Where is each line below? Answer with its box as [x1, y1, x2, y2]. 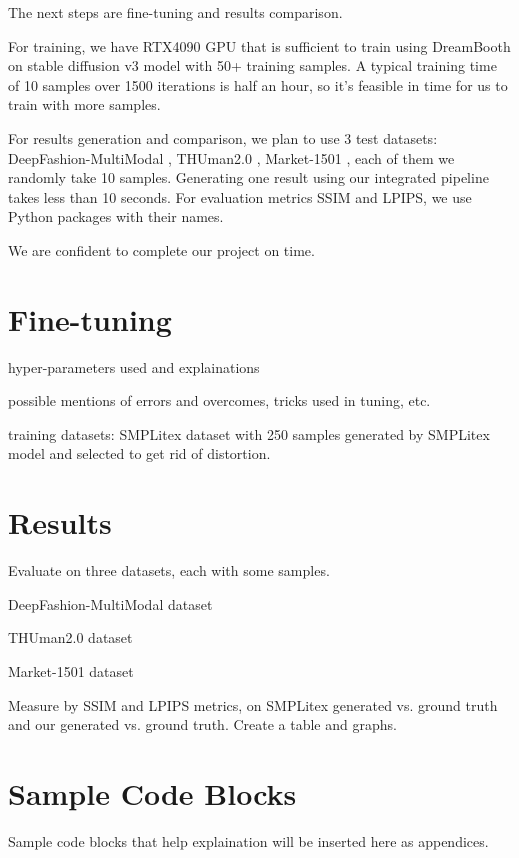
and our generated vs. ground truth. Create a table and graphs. [8, 714, 397, 735]
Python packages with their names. [8, 206, 224, 227]
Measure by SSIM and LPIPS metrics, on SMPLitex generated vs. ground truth [8, 694, 498, 715]
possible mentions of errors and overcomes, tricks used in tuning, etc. [8, 390, 431, 411]
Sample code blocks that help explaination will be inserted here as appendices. [8, 830, 489, 851]
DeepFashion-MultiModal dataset [8, 593, 213, 614]
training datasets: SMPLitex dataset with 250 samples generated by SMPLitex [8, 423, 490, 444]
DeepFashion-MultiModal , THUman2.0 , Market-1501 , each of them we [8, 147, 455, 168]
